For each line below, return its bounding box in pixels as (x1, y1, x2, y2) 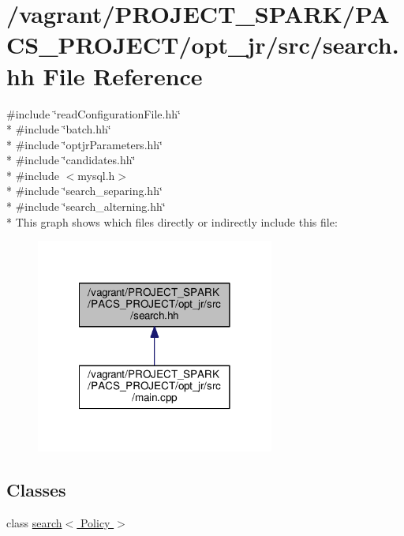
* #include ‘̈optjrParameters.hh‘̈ (6, 136, 163, 152)
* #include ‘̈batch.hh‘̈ (6, 121, 111, 137)
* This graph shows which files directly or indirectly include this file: (6, 213, 338, 230)
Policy (80, 514, 110, 530)
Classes (6, 477, 66, 501)
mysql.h (77, 167, 115, 183)
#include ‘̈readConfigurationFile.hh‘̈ (6, 105, 181, 122)
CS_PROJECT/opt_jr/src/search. (6, 28, 399, 61)
